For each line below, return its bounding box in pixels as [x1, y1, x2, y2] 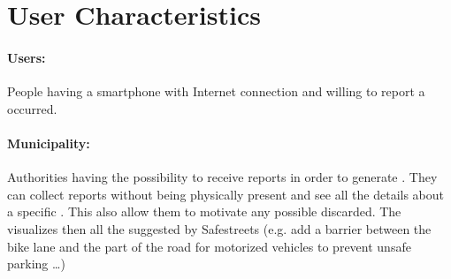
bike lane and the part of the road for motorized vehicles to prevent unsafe [7, 237, 411, 255]
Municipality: [7, 133, 90, 152]
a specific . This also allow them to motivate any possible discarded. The [7, 202, 401, 221]
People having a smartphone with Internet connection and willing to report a [7, 82, 425, 101]
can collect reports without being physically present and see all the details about [7, 185, 445, 203]
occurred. [7, 99, 57, 117]
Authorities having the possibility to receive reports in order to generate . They [7, 168, 438, 186]
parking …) [7, 254, 65, 273]
